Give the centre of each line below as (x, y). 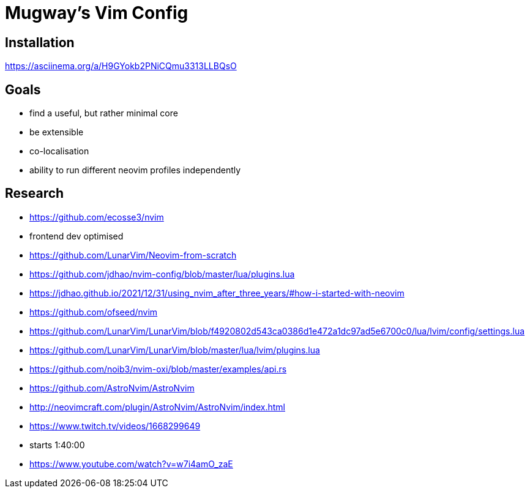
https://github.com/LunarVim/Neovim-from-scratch (133, 255)
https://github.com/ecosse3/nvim (97, 217)
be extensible (57, 132)
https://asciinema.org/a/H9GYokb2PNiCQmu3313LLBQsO (121, 66)
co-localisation (59, 151)
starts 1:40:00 (57, 445)
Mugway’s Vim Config (97, 13)
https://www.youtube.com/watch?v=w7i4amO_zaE (131, 464)
